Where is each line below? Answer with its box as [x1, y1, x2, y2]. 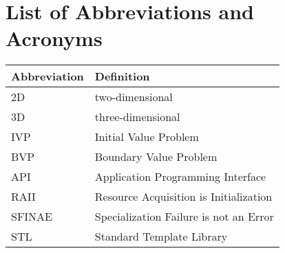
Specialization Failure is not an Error [94, 208, 274, 225]
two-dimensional [94, 89, 173, 105]
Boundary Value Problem [94, 148, 218, 165]
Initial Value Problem [94, 129, 199, 145]
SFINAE [11, 208, 53, 225]
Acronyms [6, 24, 103, 52]
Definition [94, 68, 150, 85]
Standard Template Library [94, 228, 228, 245]
